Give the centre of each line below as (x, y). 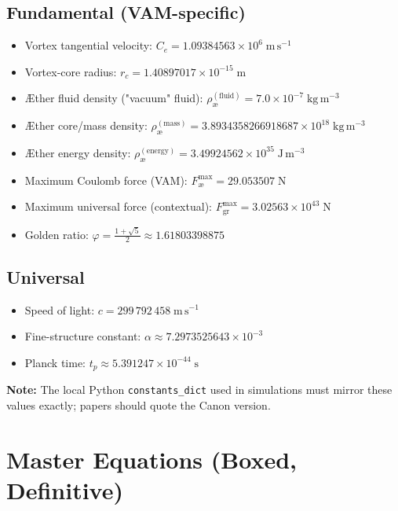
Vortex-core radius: (71, 71)
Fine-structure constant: (83, 336)
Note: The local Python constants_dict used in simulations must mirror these (199, 390)
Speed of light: (60, 309)
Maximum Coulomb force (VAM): (106, 180)
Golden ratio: (57, 234)
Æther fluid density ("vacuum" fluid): (114, 98)
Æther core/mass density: (86, 125)
